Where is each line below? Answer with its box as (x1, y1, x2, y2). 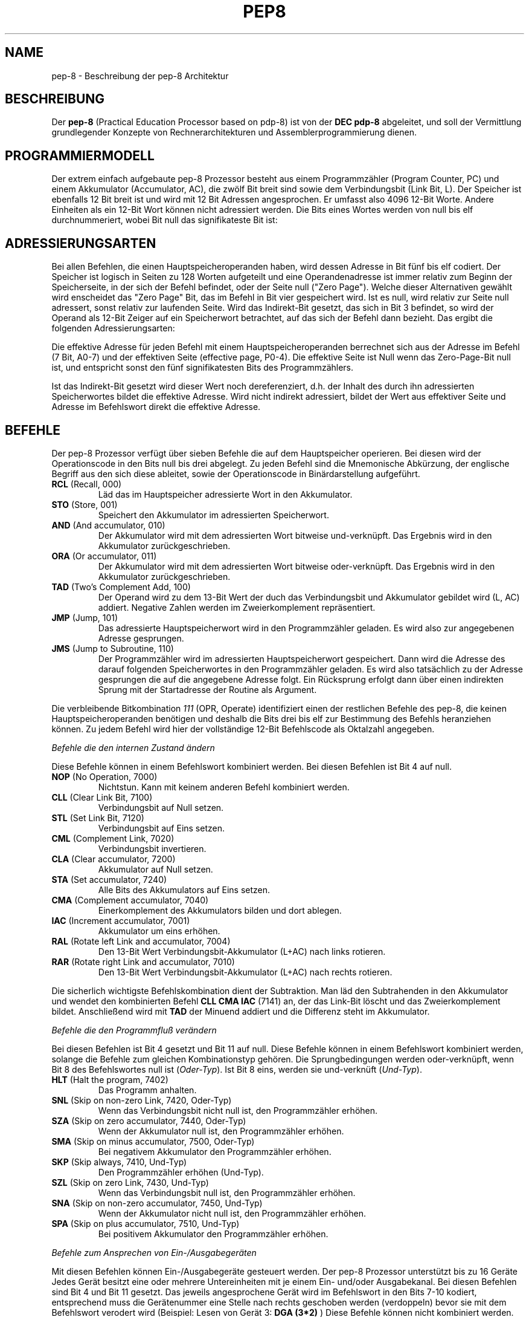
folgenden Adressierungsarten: (51, 323, 175, 334)
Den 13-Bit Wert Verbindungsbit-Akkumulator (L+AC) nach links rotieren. (98, 946, 386, 957)
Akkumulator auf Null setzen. (98, 863, 213, 874)
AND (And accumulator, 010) (51, 519, 165, 530)
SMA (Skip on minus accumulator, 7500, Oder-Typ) (51, 1136, 255, 1146)
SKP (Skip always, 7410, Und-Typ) (51, 1156, 187, 1167)
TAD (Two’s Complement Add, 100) (51, 581, 191, 592)
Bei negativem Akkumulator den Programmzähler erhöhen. (98, 1146, 332, 1157)
